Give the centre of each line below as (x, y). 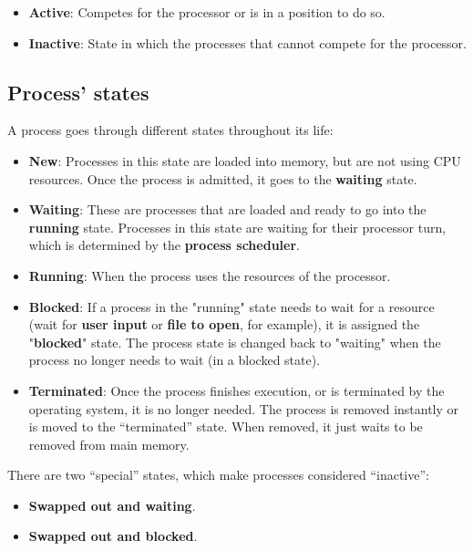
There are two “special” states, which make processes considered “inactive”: (218, 475)
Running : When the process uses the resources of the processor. (210, 275)
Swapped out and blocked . (113, 536)
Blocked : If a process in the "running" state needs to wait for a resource (231, 306)
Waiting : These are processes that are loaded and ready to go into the (227, 209)
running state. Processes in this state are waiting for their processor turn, (237, 227)
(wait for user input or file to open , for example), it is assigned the (224, 324)
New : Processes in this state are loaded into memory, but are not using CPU (245, 160)
